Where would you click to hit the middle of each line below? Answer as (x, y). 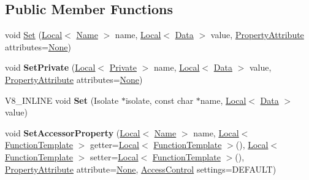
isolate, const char (159, 100)
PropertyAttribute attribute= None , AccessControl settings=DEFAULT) (141, 169)
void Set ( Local (34, 35)
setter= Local (114, 156)
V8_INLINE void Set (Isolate (62, 100)
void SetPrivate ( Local (50, 67)
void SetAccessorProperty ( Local (73, 132)
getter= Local (115, 145)
